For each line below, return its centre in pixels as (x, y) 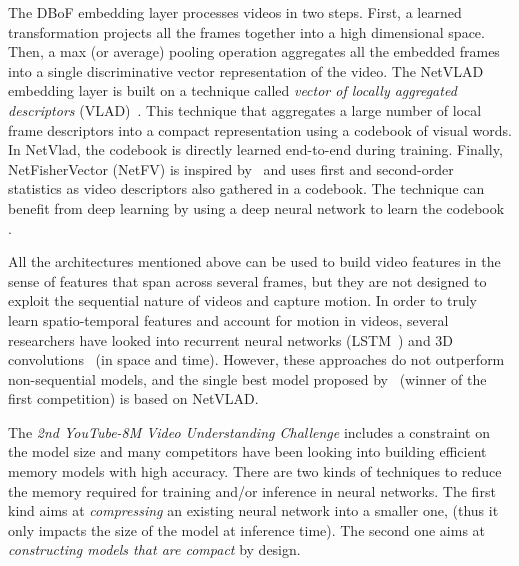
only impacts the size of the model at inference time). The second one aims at (247, 529)
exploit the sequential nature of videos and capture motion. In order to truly (242, 300)
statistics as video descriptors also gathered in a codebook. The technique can (246, 188)
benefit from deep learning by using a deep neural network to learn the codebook (256, 207)
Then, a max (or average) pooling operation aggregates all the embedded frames (254, 51)
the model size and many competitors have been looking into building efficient (247, 451)
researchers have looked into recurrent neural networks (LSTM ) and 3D (231, 339)
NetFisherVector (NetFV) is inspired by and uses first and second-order (231, 168)
